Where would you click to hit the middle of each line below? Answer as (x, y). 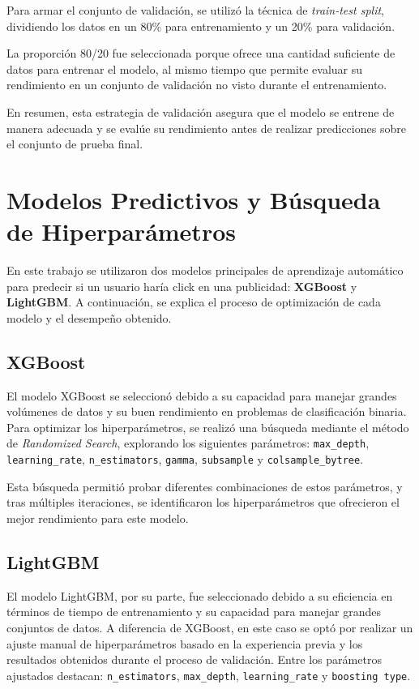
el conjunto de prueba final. (75, 144)
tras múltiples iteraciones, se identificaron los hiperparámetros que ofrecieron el (203, 502)
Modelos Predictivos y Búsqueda (194, 199)
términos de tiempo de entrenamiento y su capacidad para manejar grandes (194, 612)
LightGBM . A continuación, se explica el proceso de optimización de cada (194, 302)
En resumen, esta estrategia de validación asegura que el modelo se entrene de (201, 111)
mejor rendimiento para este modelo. (98, 518)
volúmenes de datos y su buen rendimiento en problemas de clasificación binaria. (207, 411)
